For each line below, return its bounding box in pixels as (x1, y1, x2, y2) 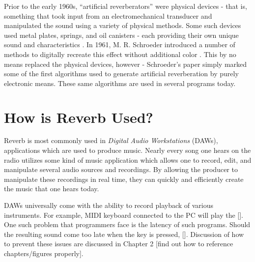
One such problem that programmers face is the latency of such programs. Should (4, 219, 251, 230)
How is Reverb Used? (4, 107, 153, 127)
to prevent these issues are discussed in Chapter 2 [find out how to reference (4, 238, 233, 249)
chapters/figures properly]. (4, 248, 84, 258)
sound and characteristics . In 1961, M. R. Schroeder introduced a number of (4, 39, 235, 50)
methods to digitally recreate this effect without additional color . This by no (4, 49, 236, 59)
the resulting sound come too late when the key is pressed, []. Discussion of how (4, 229, 244, 239)
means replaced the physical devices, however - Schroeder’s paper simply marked (4, 58, 247, 69)
